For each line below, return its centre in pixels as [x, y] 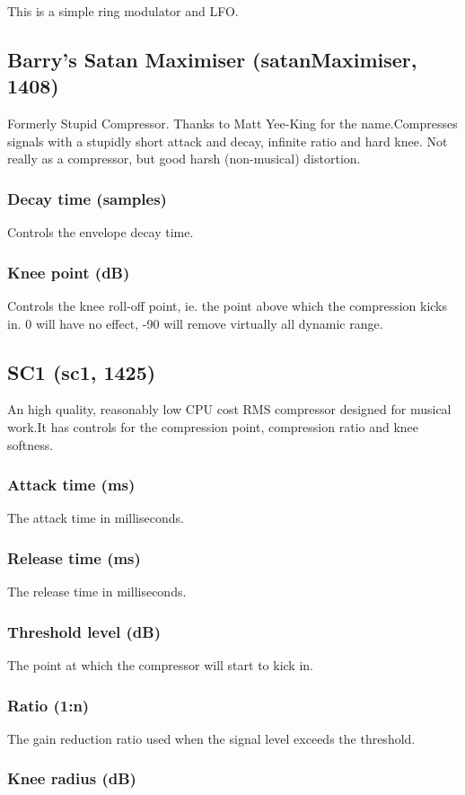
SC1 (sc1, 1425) [82, 371]
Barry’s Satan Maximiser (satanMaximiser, [212, 59]
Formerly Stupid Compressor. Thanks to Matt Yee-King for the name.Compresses [232, 124]
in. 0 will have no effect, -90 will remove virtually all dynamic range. [195, 323]
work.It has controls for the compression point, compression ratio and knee [213, 426]
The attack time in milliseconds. [96, 518]
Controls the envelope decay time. [101, 232]
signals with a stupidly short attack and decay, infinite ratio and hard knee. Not [228, 141]
